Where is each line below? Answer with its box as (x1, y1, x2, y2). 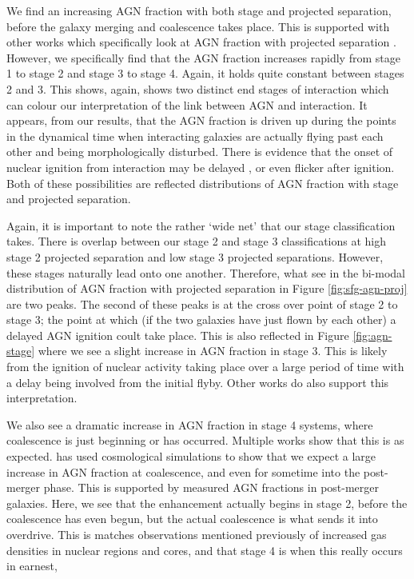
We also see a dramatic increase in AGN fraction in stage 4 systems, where (6, 416, 373, 433)
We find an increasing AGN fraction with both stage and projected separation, (6, 2, 392, 18)
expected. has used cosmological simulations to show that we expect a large (6, 448, 376, 465)
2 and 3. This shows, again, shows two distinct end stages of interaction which (6, 80, 389, 97)
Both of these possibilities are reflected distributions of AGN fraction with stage (6, 174, 399, 191)
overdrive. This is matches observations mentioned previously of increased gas (6, 526, 387, 542)
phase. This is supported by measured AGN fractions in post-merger (43, 479, 380, 496)
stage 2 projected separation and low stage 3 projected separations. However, (6, 248, 384, 265)
